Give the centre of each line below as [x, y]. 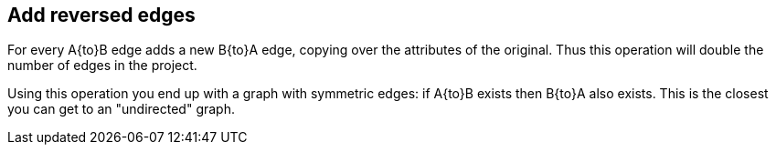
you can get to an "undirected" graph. [121, 109]
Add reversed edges [101, 15]
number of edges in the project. [102, 66]
